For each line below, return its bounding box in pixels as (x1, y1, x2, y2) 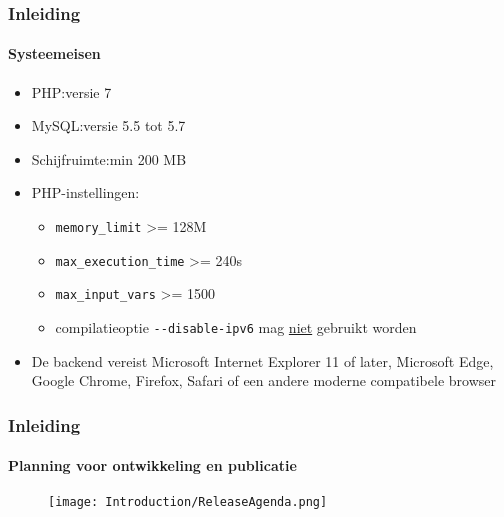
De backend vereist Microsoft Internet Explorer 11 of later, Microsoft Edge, (31, 350, 494, 371)
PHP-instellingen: (31, 182, 140, 203)
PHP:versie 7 (31, 81, 112, 102)
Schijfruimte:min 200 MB (31, 148, 187, 169)
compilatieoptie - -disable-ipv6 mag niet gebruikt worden (55, 316, 417, 337)
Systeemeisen (8, 43, 101, 64)
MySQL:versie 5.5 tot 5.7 (31, 115, 186, 136)
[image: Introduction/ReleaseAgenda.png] (48, 495, 328, 510)
